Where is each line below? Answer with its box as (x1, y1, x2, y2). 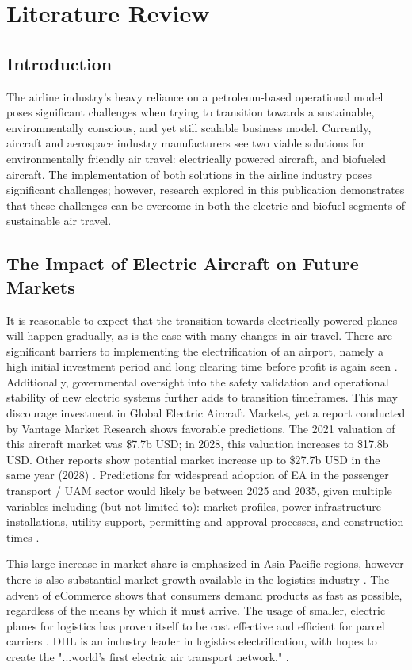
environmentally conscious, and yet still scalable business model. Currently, (6, 119, 372, 135)
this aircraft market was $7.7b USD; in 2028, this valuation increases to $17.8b (6, 436, 389, 452)
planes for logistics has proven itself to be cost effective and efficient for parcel (6, 617, 385, 634)
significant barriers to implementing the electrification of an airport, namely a (6, 342, 384, 359)
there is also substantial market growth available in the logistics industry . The (6, 571, 390, 588)
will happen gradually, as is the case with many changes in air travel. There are (6, 327, 392, 344)
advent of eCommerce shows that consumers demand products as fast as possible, (6, 586, 402, 603)
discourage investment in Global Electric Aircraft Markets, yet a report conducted (6, 405, 406, 421)
